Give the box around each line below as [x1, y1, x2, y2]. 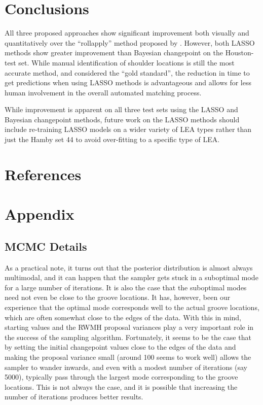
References [5, 163, 82, 184]
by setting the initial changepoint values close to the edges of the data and [5, 342, 236, 352]
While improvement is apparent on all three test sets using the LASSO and [5, 104, 238, 115]
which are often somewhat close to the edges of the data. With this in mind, [5, 312, 241, 322]
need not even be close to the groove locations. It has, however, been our [5, 292, 231, 302]
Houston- [225, 47, 254, 58]
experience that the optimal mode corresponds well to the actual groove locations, [5, 301, 259, 312]
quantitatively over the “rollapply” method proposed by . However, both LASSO [5, 37, 255, 48]
